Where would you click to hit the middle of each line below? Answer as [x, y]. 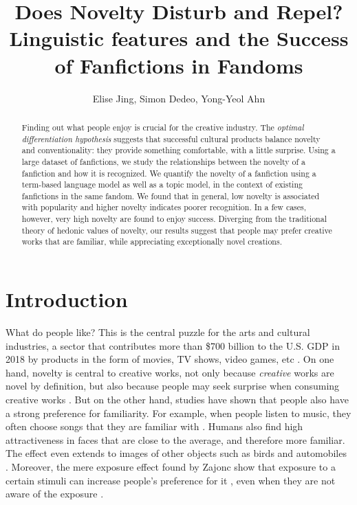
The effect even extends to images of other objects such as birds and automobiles [176, 453]
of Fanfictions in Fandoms [179, 65]
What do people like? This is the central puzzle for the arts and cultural [158, 332]
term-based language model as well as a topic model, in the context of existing [162, 184]
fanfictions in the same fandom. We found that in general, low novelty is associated [171, 195]
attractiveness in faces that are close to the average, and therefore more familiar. [175, 439]
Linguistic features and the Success [179, 38]
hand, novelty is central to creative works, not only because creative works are [170, 372]
